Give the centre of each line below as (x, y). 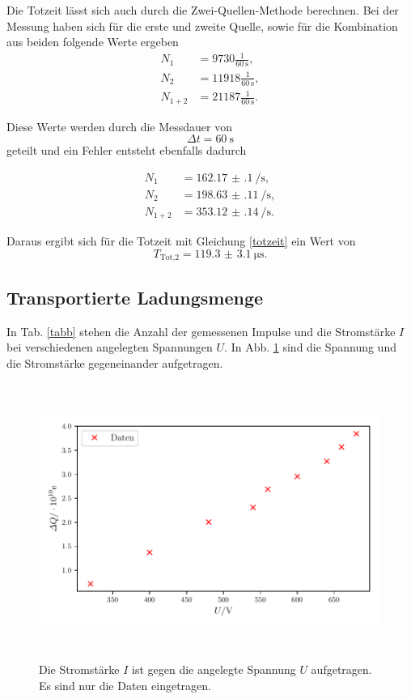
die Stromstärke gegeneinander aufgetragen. (115, 362)
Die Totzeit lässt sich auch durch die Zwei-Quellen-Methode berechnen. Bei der (203, 10)
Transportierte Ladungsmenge (135, 297)
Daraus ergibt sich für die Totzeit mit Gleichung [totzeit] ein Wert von (181, 241)
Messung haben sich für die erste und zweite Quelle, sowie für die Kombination (202, 26)
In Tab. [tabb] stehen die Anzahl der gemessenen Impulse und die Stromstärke (201, 331)
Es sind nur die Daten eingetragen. (125, 685)
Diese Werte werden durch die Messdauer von (120, 126)
